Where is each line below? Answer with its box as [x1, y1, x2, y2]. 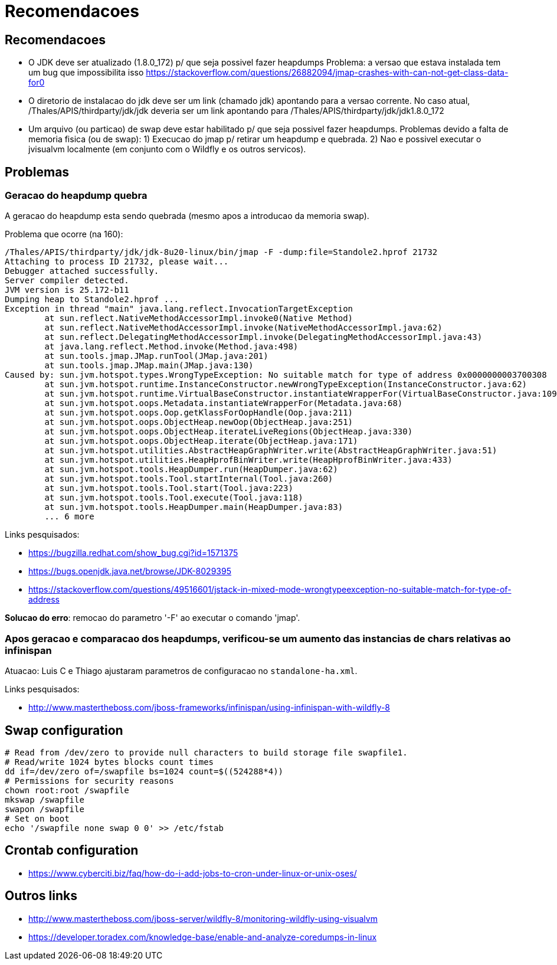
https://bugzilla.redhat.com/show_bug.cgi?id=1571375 [28, 548, 238, 558]
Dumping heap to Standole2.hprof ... [5, 295, 179, 305]
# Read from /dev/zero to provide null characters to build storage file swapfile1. [5, 747, 408, 757]
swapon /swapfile [5, 804, 84, 814]
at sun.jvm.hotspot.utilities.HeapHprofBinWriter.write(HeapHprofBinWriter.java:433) [44, 455, 453, 465]
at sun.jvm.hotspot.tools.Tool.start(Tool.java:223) [44, 483, 293, 493]
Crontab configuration [5, 843, 139, 858]
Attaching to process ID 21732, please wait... [5, 257, 229, 267]
